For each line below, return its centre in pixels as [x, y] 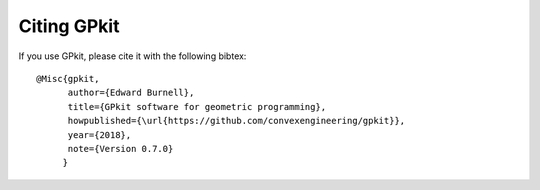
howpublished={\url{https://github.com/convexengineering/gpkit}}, [236, 121]
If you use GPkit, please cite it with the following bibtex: [132, 56]
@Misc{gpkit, [68, 78]
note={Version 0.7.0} [120, 148]
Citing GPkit [69, 26]
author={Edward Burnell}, [131, 93]
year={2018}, [99, 134]
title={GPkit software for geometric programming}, [197, 106]
